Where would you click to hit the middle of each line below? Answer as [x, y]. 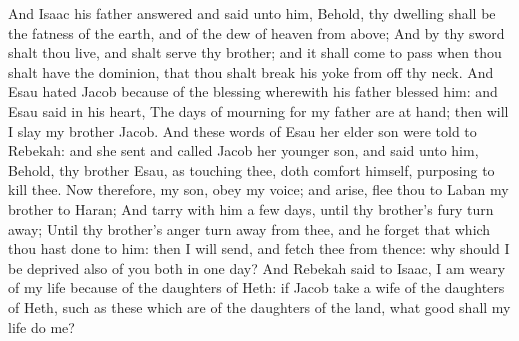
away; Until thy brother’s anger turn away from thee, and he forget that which [249, 228]
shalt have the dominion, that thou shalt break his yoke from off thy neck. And [251, 71]
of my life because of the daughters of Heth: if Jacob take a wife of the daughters [256, 287]
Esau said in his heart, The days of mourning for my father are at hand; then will [258, 110]
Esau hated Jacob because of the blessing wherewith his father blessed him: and [253, 91]
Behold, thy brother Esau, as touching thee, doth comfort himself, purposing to [251, 169]
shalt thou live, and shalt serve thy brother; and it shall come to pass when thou [255, 52]
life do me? [41, 326]
